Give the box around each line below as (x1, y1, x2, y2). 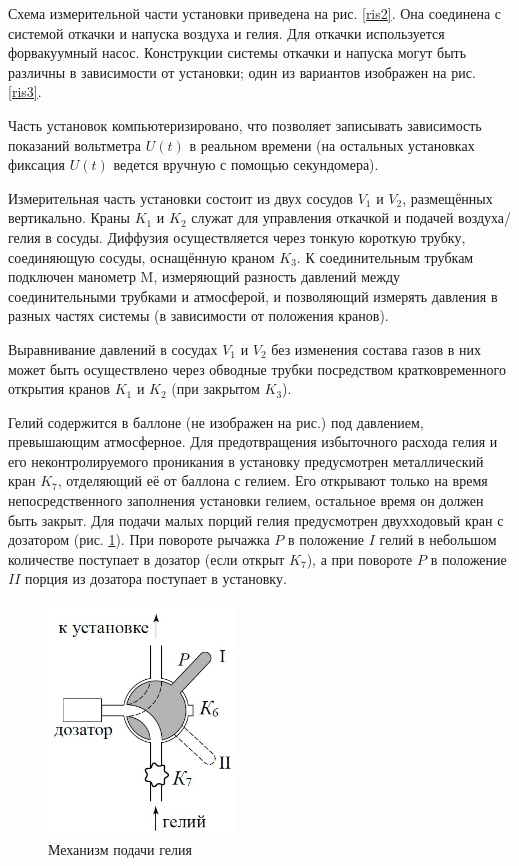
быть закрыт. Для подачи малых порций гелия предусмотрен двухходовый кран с (8, 509, 504, 530)
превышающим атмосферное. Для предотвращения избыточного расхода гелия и (8, 431, 498, 452)
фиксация (8, 154, 66, 175)
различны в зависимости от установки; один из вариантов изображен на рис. (8, 61, 476, 82)
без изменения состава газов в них (271, 338, 482, 359)
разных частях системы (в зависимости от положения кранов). (8, 305, 389, 326)
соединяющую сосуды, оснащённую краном (8, 246, 275, 267)
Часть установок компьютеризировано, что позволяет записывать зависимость (8, 114, 482, 135)
